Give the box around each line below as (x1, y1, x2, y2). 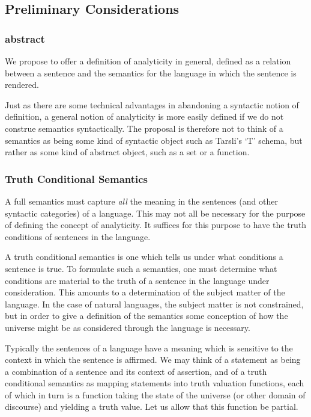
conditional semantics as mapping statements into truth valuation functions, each (5, 377, 304, 389)
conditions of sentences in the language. (5, 230, 151, 242)
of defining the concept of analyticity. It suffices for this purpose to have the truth (5, 218, 307, 231)
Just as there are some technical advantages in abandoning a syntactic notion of (5, 98, 299, 111)
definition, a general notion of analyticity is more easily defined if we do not (5, 110, 284, 123)
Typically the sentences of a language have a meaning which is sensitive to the (5, 341, 293, 354)
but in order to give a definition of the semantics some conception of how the (5, 309, 288, 322)
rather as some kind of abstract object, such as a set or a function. (5, 146, 250, 158)
